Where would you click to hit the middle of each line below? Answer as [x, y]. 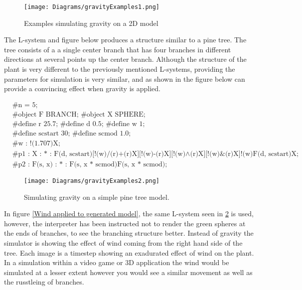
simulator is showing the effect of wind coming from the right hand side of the [123, 243]
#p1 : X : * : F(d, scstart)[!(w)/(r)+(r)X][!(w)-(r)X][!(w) [99, 154]
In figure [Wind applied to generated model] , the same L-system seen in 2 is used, [129, 214]
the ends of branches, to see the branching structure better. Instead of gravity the [129, 233]
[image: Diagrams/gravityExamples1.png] [92, 7]
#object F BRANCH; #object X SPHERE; [79, 114]
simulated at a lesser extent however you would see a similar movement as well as [128, 272]
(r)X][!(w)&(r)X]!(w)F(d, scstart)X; [244, 154]
